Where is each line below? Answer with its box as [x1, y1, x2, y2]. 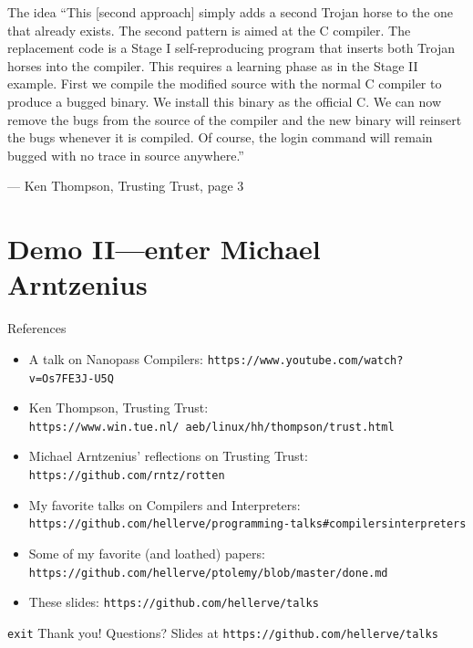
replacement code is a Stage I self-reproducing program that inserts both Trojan [7, 38, 455, 57]
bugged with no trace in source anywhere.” [7, 145, 244, 164]
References [7, 319, 67, 338]
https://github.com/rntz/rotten [28, 469, 225, 482]
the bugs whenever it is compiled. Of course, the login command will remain [7, 128, 433, 147]
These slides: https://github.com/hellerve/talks [28, 592, 319, 611]
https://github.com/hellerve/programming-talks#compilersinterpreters [28, 517, 467, 531]
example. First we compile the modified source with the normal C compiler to [7, 74, 442, 93]
